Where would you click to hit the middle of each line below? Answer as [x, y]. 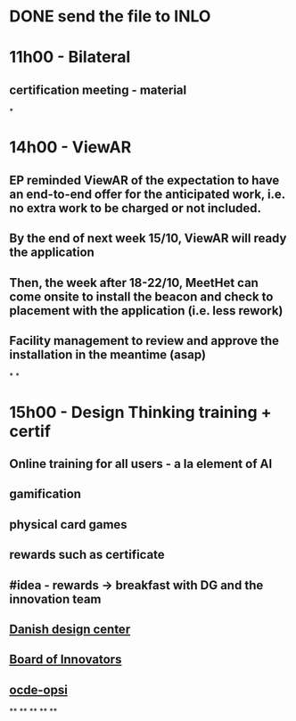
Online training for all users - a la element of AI [141, 464]
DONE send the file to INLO [110, 16]
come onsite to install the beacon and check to [141, 296]
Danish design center [70, 629]
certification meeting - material [98, 90]
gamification [45, 494]
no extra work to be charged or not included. [135, 208]
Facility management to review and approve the [144, 340]
